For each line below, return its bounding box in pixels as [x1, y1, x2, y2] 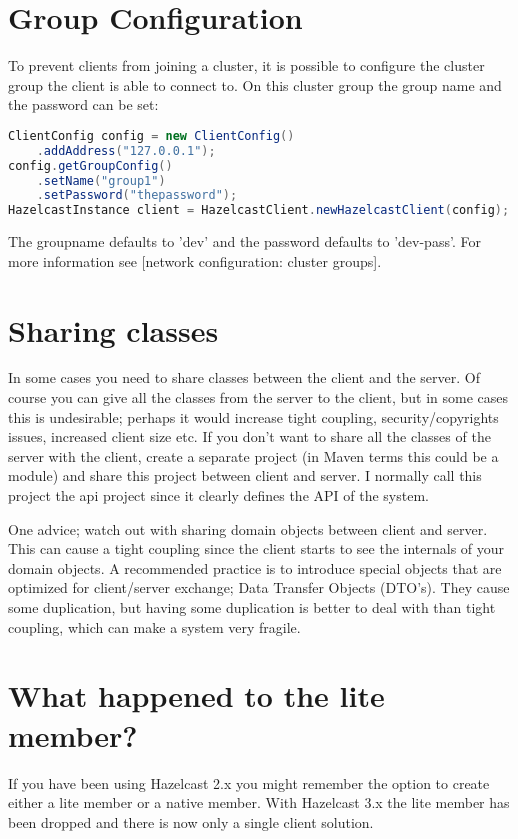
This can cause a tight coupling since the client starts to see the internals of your [8, 538, 505, 559]
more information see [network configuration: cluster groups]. [8, 250, 382, 271]
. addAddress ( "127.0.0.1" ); [36, 143, 216, 158]
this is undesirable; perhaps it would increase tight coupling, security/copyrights [8, 406, 499, 427]
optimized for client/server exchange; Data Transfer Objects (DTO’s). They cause [8, 577, 510, 598]
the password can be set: [8, 94, 159, 115]
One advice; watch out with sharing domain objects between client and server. [8, 518, 488, 539]
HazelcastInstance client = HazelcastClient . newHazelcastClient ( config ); [8, 203, 510, 218]
